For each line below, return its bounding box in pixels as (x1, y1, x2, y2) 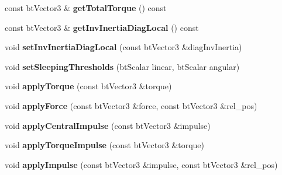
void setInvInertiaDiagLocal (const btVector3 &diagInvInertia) (5, 41, 242, 53)
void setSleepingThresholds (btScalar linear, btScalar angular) (5, 60, 240, 72)
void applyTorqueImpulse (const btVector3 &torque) (5, 139, 204, 151)
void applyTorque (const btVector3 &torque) (5, 80, 172, 92)
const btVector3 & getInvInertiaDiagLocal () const (5, 21, 199, 33)
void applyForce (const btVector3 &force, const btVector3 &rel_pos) (5, 99, 257, 111)
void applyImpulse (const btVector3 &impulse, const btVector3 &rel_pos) (5, 158, 278, 170)
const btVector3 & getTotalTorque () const (5, 2, 167, 13)
